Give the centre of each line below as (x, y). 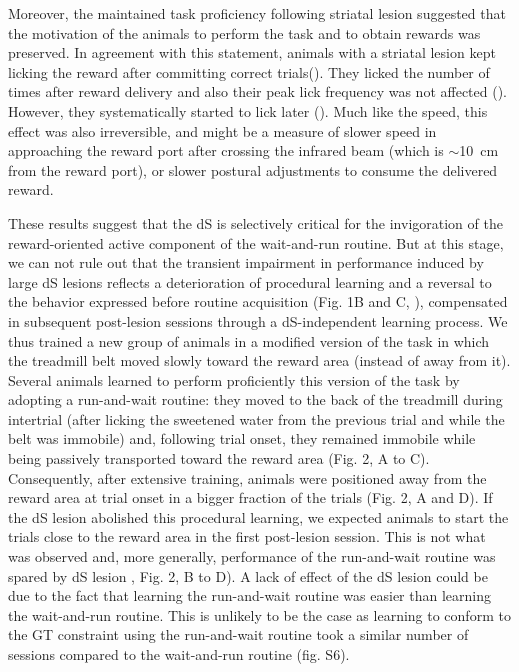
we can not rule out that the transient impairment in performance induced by (246, 262)
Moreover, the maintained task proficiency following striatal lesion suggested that (257, 13)
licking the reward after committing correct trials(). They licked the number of (249, 71)
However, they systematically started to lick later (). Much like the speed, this (248, 110)
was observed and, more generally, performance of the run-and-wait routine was (252, 556)
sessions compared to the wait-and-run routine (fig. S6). (179, 654)
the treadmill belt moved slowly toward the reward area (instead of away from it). (259, 360)
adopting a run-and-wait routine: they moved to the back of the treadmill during (255, 399)
